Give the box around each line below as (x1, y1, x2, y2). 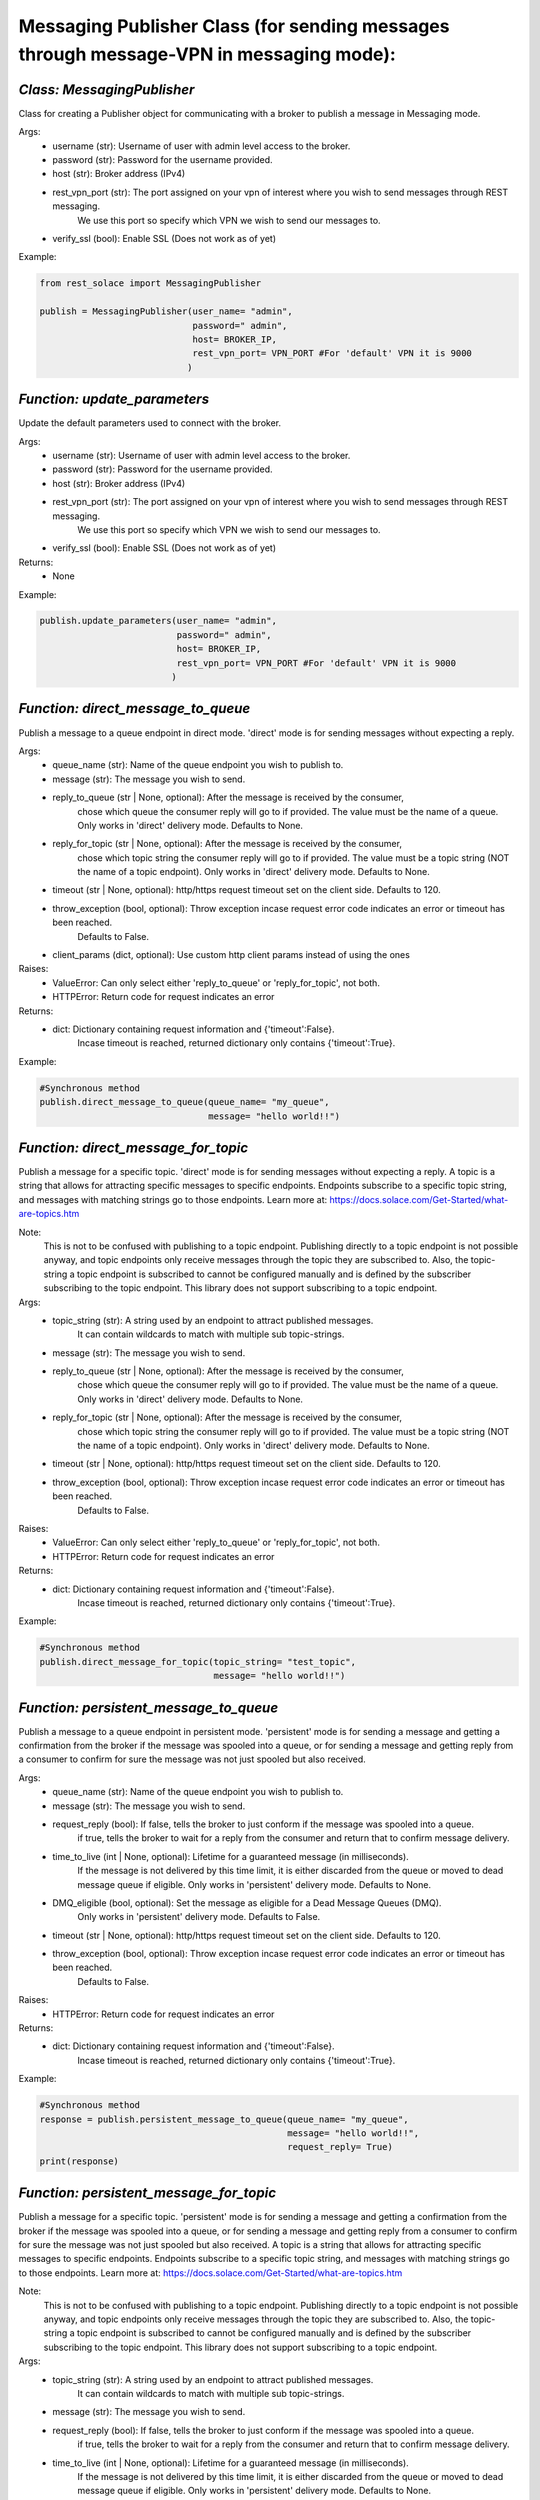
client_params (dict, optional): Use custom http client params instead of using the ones (52, 949, 410, 961)
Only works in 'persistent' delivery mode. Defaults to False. (77, 1911, 321, 1923)
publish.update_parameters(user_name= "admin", (39, 615, 277, 627)
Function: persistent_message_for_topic (18, 2185, 277, 2202)
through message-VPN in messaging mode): (18, 43, 397, 65)
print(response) (39, 2155, 120, 2167)
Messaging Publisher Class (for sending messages (18, 15, 450, 37)
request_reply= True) (286, 2141, 394, 2153)
